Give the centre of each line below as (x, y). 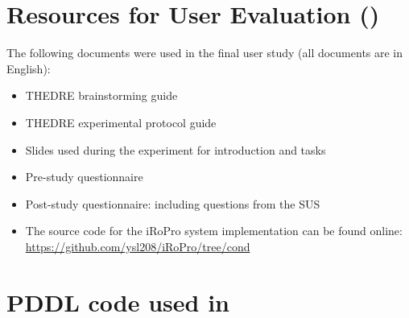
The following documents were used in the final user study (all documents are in (205, 53)
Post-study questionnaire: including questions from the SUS (173, 203)
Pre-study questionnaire (84, 177)
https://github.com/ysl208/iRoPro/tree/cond (138, 246)
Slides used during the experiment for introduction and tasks (176, 149)
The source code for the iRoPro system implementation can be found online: (214, 231)
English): (29, 68)
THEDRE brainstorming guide (101, 95)
